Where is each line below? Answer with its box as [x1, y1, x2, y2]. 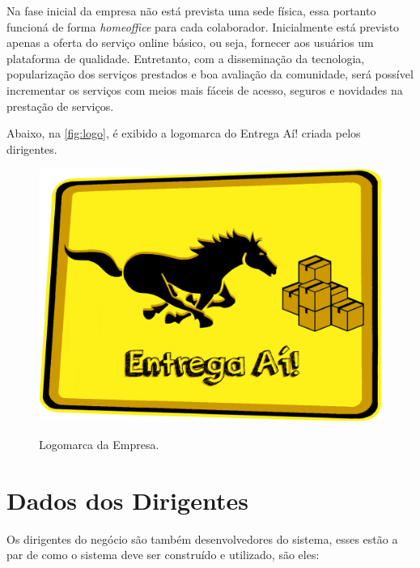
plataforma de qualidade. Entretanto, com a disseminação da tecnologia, [6, 49, 365, 66]
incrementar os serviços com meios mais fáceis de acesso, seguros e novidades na [6, 81, 403, 98]
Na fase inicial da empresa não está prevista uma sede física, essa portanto [6, 2, 376, 19]
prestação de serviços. [6, 97, 114, 114]
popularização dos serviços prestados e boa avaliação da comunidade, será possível [6, 66, 414, 83]
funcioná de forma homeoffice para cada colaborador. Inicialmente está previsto [6, 18, 400, 35]
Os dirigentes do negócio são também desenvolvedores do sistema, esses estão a [6, 530, 398, 547]
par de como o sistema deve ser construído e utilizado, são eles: [6, 546, 320, 563]
